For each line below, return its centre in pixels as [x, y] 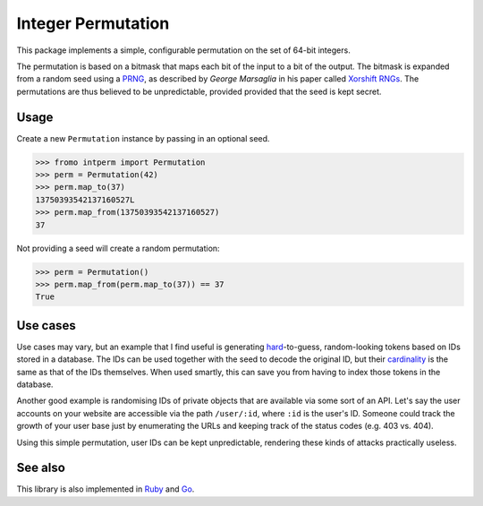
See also [41, 468]
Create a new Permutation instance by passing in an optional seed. [143, 138]
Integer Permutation [93, 23]
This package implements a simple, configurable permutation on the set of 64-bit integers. [183, 50]
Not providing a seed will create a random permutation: [118, 248]
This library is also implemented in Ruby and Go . [106, 489]
